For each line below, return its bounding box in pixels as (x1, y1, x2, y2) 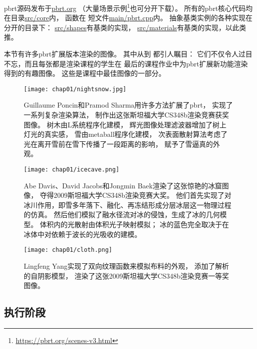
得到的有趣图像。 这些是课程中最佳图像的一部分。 (4, 68, 166, 78)
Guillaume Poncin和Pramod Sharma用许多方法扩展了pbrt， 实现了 (24, 100, 233, 110)
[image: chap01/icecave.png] (24, 166, 120, 174)
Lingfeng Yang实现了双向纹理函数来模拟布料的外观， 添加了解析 (24, 260, 229, 271)
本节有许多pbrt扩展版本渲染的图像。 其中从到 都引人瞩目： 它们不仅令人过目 (4, 49, 253, 59)
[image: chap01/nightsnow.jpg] (24, 85, 127, 93)
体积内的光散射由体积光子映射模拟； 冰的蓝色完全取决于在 (40, 219, 229, 230)
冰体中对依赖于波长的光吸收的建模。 (24, 229, 141, 239)
